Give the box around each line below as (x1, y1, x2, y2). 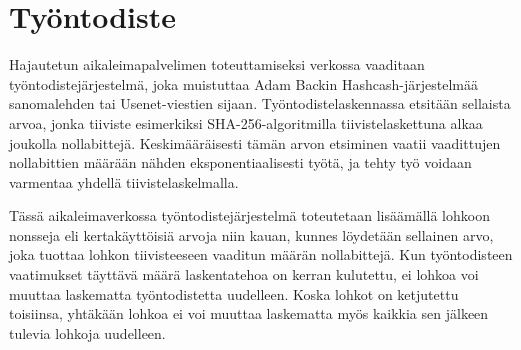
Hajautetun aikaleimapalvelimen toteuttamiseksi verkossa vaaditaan (9, 54, 425, 75)
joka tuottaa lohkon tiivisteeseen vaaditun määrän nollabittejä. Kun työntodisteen (9, 244, 513, 265)
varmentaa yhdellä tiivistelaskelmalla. (9, 171, 239, 192)
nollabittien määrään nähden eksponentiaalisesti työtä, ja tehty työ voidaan (9, 152, 472, 173)
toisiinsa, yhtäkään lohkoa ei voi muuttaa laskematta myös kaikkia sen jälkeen (9, 303, 489, 324)
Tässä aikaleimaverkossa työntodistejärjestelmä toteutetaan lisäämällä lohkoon (9, 205, 490, 226)
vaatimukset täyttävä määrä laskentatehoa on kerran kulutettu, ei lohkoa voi (9, 264, 479, 285)
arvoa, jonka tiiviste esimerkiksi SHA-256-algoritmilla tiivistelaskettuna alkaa (9, 112, 483, 133)
